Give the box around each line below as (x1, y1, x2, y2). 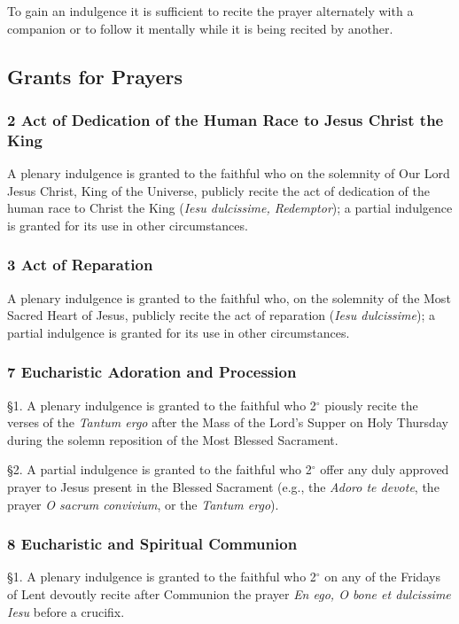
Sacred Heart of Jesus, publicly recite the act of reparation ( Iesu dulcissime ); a (7, 306, 435, 324)
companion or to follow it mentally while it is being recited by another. (7, 19, 393, 37)
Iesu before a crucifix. (7, 602, 125, 620)
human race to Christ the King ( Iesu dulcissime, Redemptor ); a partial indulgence (7, 199, 453, 217)
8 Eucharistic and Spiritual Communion (7, 533, 298, 555)
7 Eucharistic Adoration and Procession (7, 361, 297, 383)
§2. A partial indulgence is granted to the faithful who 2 (7, 460, 312, 479)
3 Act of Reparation (7, 253, 153, 276)
